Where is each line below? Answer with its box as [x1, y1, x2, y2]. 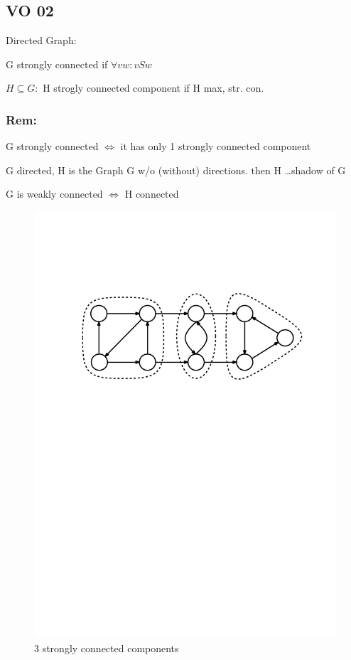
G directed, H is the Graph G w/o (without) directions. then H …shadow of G [6, 162, 346, 177]
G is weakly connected [6, 186, 103, 201]
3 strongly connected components [34, 640, 179, 655]
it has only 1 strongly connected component [120, 139, 311, 154]
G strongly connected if [6, 56, 108, 71]
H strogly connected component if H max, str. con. [43, 80, 264, 95]
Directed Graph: [6, 33, 77, 48]
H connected [124, 186, 179, 201]
